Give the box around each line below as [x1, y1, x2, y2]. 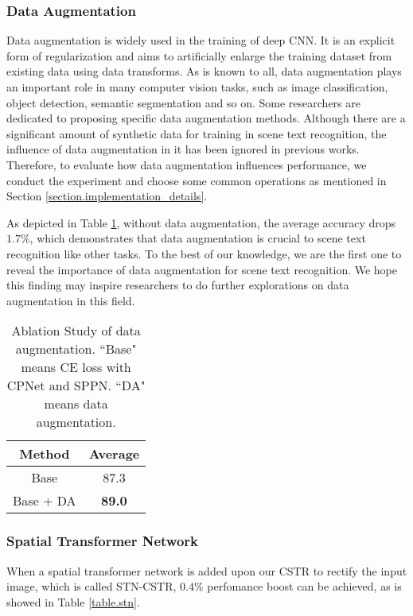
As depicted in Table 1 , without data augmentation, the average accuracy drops [6, 214, 396, 231]
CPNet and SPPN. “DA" [6, 376, 146, 395]
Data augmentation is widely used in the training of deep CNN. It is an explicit [6, 32, 395, 48]
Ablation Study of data [11, 321, 141, 340]
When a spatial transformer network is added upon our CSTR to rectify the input [6, 562, 407, 579]
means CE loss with [21, 358, 131, 377]
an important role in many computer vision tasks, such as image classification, [6, 79, 388, 95]
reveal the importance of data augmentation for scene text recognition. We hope [6, 261, 398, 277]
